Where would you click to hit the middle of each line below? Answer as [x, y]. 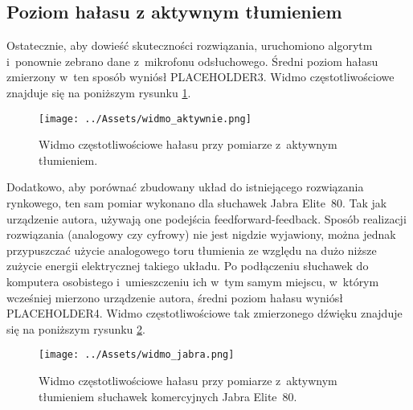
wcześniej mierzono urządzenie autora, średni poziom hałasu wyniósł [175, 297]
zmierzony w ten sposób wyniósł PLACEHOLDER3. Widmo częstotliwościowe [200, 77]
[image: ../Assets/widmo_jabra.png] [137, 355]
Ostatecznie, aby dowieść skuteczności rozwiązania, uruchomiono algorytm [190, 45]
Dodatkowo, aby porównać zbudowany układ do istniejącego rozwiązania [185, 187]
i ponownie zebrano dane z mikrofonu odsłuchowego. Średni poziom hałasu [192, 61]
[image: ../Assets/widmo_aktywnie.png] [145, 119]
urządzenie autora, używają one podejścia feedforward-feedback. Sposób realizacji [206, 218]
